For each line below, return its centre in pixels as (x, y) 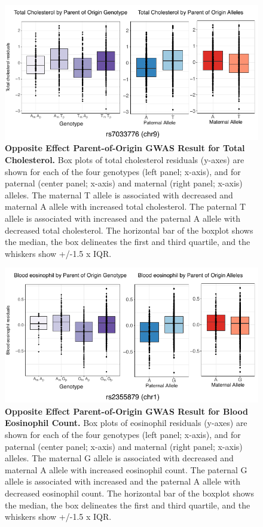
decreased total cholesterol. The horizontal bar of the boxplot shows (129, 230)
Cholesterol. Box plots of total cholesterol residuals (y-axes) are (125, 160)
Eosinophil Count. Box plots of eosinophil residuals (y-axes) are (126, 423)
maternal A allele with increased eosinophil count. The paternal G (126, 469)
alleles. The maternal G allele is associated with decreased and (119, 458)
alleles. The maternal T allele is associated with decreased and (119, 194)
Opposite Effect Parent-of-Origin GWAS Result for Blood (126, 411)
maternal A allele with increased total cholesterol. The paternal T (126, 206)
